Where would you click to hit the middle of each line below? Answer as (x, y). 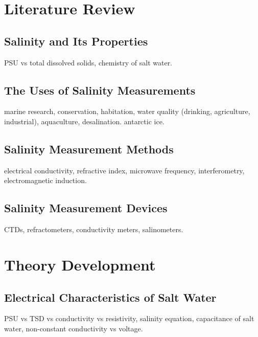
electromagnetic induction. (45, 180)
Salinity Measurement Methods (89, 149)
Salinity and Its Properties (76, 41)
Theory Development (80, 264)
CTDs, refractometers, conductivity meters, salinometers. (94, 229)
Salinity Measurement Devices (86, 208)
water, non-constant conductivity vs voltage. (74, 328)
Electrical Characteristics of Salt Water (110, 297)
